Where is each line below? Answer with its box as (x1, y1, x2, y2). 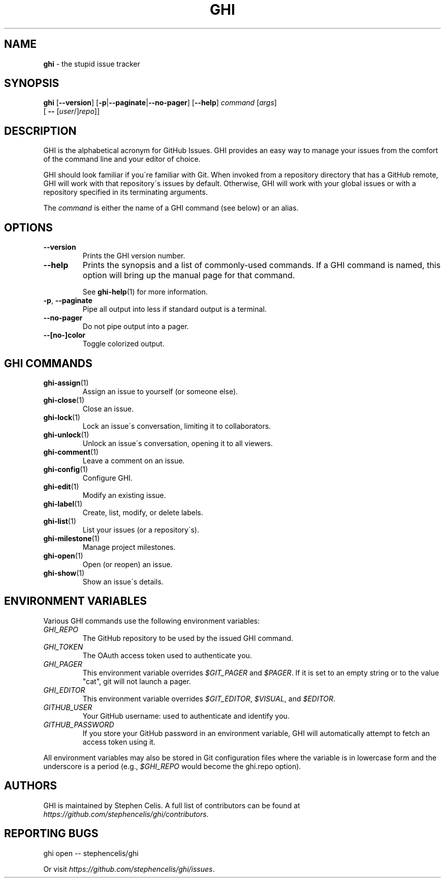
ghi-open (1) (43, 551, 83, 560)
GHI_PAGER (43, 659, 82, 668)
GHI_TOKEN (43, 642, 83, 651)
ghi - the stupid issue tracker (43, 59, 140, 68)
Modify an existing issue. (82, 490, 166, 499)
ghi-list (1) (43, 516, 76, 525)
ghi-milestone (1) (43, 534, 100, 543)
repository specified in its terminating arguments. (43, 188, 208, 197)
